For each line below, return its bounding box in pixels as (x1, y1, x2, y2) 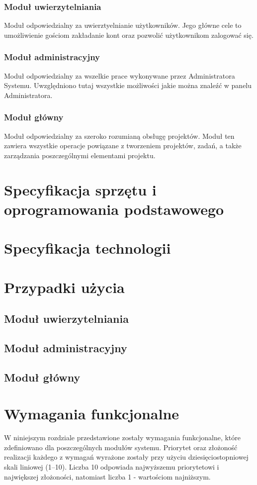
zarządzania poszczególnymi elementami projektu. (4, 150, 156, 160)
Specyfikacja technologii (4, 238, 171, 258)
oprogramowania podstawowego (4, 198, 224, 219)
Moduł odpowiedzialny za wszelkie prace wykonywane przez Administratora (4, 70, 235, 81)
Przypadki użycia (4, 277, 125, 297)
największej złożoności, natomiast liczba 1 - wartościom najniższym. (4, 471, 211, 482)
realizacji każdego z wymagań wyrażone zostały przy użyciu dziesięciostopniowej (4, 452, 249, 462)
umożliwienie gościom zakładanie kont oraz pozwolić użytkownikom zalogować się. (4, 29, 254, 40)
